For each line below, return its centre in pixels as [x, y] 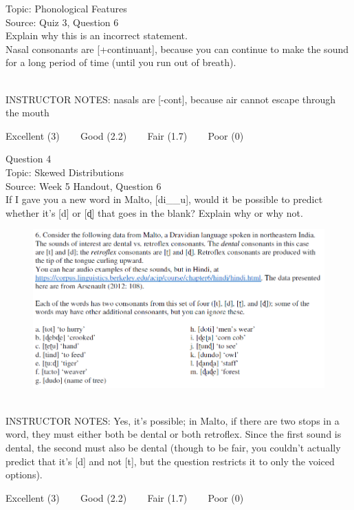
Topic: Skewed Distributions [65, 172]
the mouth [27, 113]
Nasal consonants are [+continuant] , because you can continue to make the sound [177, 49]
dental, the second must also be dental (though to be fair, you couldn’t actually [173, 448]
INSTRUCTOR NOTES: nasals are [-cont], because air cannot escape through [171, 99]
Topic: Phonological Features [66, 8]
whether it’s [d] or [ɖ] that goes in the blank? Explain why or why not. [154, 212]
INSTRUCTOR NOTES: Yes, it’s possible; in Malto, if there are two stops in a [173, 420]
